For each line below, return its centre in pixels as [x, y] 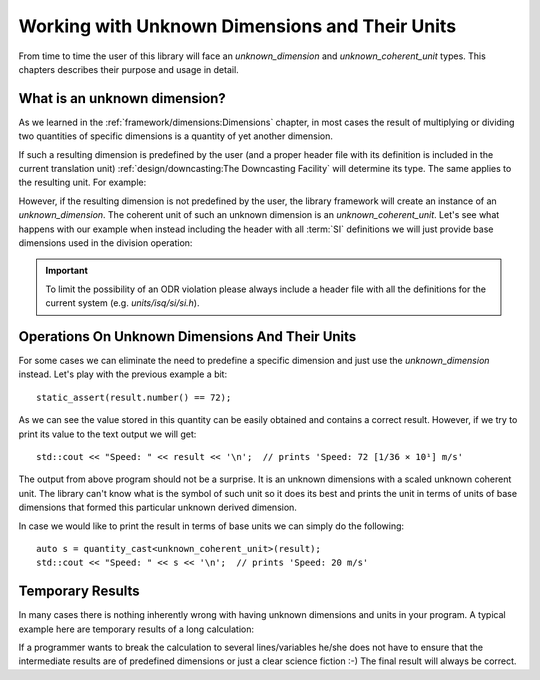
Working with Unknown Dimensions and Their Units [237, 26]
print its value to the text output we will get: [107, 434]
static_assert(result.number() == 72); [134, 397]
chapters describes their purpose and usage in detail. [128, 69]
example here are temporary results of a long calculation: [136, 629]
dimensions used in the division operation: [105, 242]
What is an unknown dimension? [122, 98]
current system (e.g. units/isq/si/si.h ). [122, 303]
